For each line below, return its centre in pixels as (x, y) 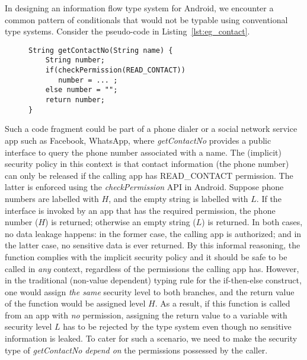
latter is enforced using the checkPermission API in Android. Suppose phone (144, 187)
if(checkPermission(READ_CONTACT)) (115, 70)
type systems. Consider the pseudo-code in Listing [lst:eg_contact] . (127, 31)
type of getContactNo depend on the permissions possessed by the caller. (136, 350)
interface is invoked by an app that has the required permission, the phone (140, 210)
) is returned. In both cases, (252, 222)
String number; (75, 60)
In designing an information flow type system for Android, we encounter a (139, 8)
